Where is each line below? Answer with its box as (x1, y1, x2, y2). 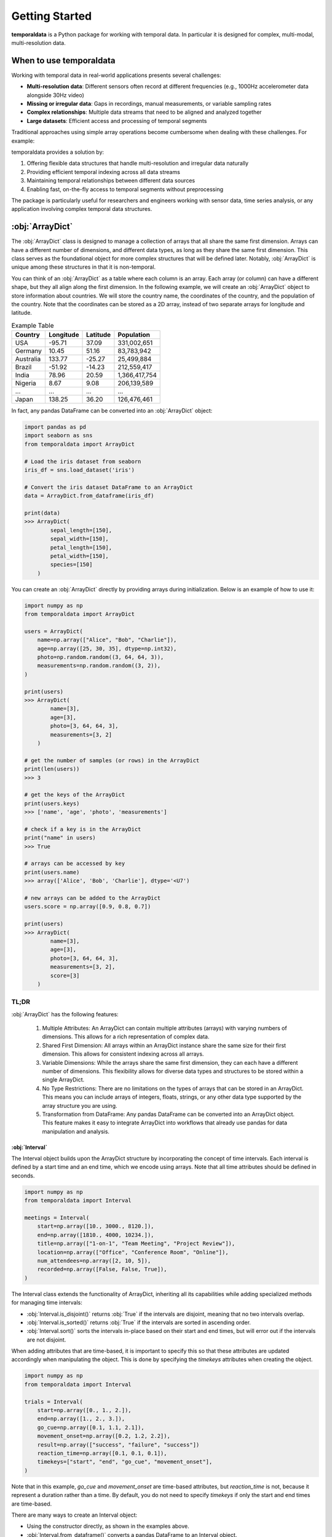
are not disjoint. (26, 1336, 66, 1343)
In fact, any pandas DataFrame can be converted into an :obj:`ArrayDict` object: (11, 407, 213, 414)
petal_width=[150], (50, 552, 109, 559)
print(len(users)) (24, 765, 80, 773)
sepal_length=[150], (50, 526, 113, 534)
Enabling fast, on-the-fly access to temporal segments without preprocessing (26, 185, 224, 193)
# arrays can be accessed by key (24, 860, 125, 867)
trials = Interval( (24, 1398, 83, 1405)
